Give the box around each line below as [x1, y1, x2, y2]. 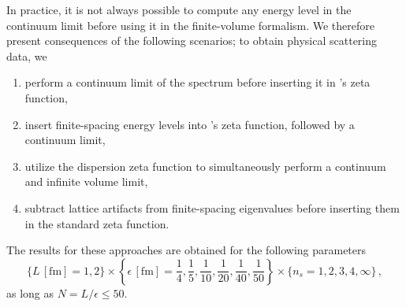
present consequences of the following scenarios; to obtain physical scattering [6, 32, 378, 49]
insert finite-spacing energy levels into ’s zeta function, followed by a [24, 116, 355, 132]
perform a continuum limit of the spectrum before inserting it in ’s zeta [24, 74, 371, 91]
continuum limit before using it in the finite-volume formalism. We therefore [6, 17, 374, 33]
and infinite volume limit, [24, 173, 148, 190]
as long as [6, 284, 54, 301]
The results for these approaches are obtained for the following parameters [6, 242, 367, 258]
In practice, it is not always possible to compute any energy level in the [6, 2, 352, 17]
